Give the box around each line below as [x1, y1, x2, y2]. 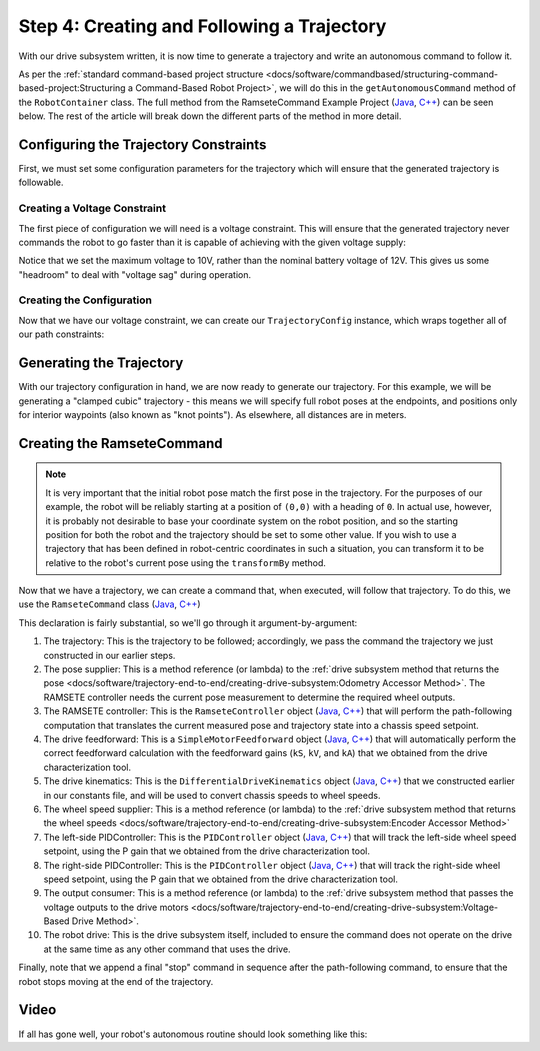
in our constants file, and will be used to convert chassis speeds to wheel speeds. [43, 789, 381, 801]
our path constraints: [18, 328, 105, 340]
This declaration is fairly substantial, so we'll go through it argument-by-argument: [18, 616, 358, 629]
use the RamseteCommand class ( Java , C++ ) [18, 598, 201, 610]
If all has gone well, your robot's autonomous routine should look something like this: [18, 1028, 368, 1040]
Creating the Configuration [18, 293, 152, 307]
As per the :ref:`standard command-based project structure [18, 68, 264, 80]
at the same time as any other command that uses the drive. [43, 943, 291, 955]
